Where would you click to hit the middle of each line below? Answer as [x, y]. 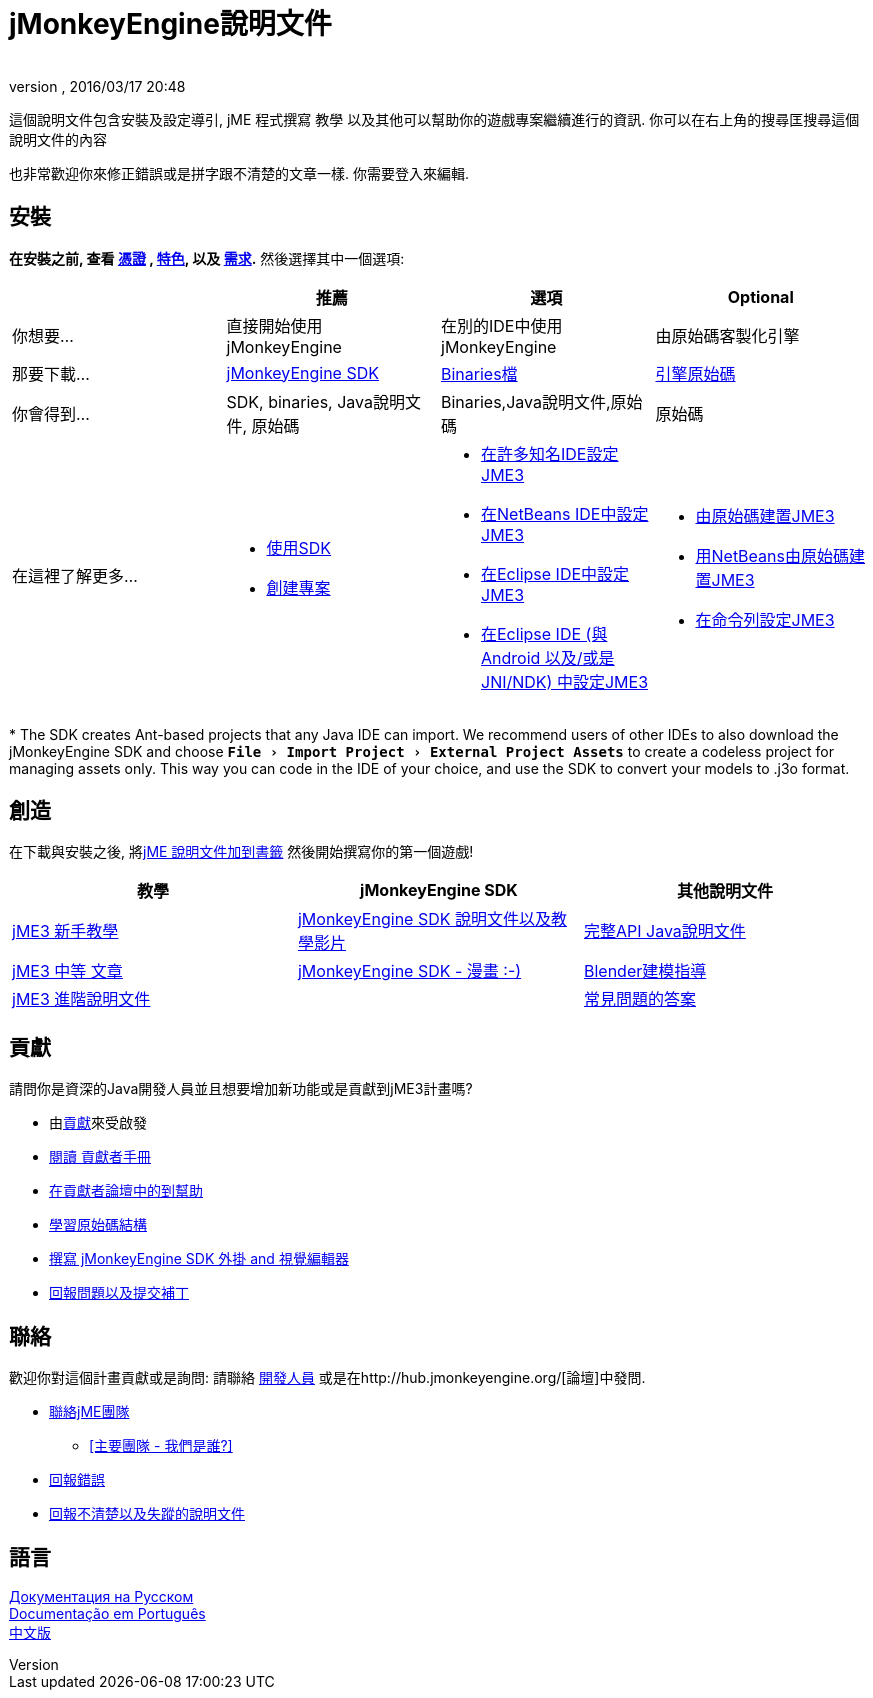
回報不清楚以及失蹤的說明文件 [147, 1514]
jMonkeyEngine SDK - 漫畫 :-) [409, 971]
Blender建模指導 [645, 971]
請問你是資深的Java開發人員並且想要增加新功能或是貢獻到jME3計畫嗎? [241, 1089]
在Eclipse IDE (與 [544, 633]
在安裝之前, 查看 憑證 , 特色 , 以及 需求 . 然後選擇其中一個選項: [207, 258]
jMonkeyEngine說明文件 [170, 24]
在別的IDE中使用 [502, 325]
